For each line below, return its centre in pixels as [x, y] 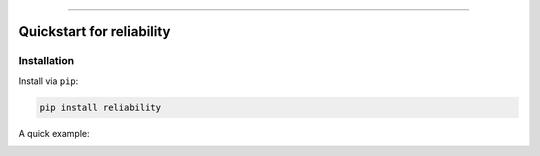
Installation [46, 61]
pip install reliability [100, 107]
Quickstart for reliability [94, 31]
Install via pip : [48, 81]
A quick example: [54, 133]
